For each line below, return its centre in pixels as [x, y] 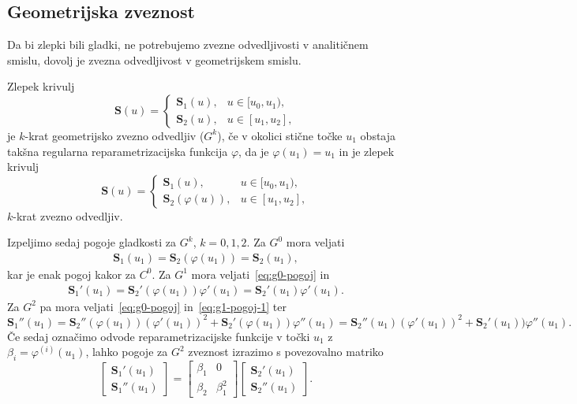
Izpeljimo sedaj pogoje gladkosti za [92, 242]
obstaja [378, 135]
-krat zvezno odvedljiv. [68, 215]
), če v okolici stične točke [280, 135]
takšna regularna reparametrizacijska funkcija [118, 151]
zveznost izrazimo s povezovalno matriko [286, 352]
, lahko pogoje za [127, 352]
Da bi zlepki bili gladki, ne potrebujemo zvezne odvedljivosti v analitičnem [188, 44]
